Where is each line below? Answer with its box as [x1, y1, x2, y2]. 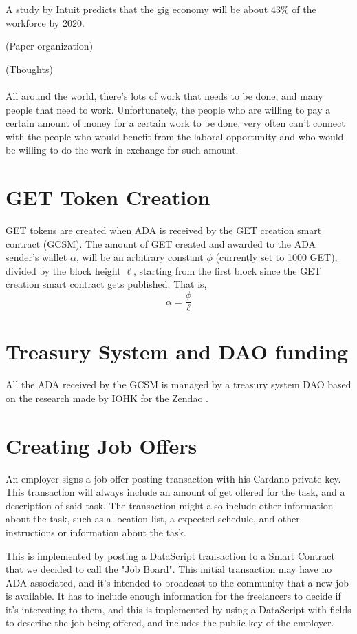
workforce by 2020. [6, 15, 85, 30]
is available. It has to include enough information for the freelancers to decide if [6, 589, 341, 603]
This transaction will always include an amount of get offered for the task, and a [6, 485, 345, 499]
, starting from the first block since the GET [133, 263, 321, 277]
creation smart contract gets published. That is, [6, 277, 207, 291]
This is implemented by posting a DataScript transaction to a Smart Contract [6, 548, 335, 562]
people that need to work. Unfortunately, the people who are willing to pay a [6, 102, 331, 116]
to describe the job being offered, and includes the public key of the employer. [6, 615, 334, 630]
